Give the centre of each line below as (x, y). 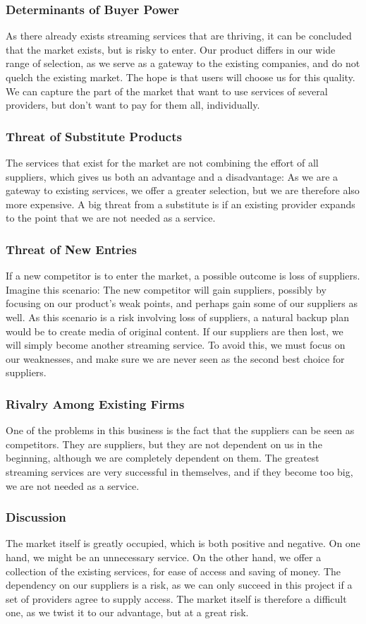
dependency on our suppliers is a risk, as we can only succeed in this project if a (179, 585)
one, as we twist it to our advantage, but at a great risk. (127, 612)
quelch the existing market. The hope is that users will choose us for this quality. (181, 77)
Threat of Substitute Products (94, 136)
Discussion (36, 517)
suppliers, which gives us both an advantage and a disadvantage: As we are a (172, 176)
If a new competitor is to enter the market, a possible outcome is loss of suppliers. (183, 276)
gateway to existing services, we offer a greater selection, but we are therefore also (183, 190)
